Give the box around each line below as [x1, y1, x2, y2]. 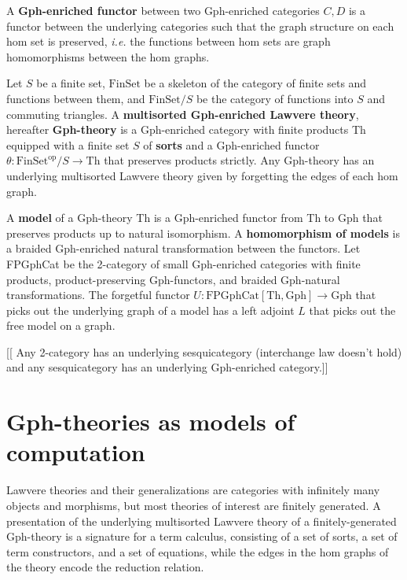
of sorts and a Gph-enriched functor [143, 136, 320, 153]
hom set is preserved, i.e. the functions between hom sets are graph [6, 33, 331, 50]
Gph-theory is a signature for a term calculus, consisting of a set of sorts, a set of [6, 528, 398, 545]
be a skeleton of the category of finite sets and [144, 75, 367, 91]
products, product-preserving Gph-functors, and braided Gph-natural [6, 271, 340, 287]
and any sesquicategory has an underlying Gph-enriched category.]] [6, 359, 328, 375]
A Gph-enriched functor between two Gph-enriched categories [6, 2, 320, 18]
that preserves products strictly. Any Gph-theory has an [104, 152, 375, 168]
